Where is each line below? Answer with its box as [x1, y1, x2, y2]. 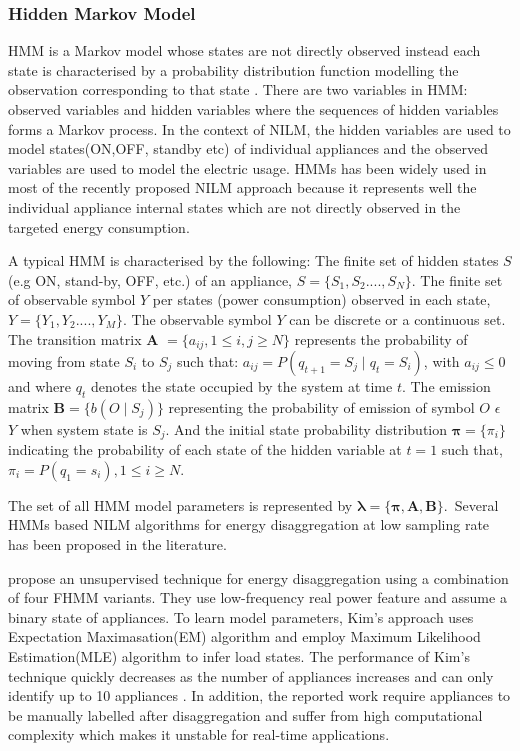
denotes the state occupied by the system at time [90, 375, 393, 396]
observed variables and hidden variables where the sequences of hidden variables [8, 99, 499, 119]
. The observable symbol [122, 308, 272, 329]
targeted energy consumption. [8, 216, 190, 237]
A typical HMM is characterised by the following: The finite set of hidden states [8, 250, 499, 271]
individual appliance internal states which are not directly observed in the [8, 196, 461, 217]
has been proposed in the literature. [8, 534, 227, 555]
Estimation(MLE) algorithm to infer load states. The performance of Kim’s [8, 645, 470, 666]
